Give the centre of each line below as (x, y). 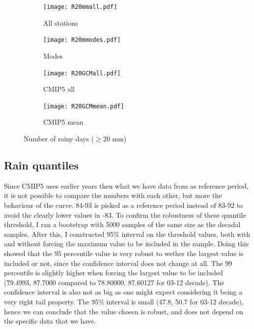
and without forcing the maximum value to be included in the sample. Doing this (127, 244)
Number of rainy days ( (59, 138)
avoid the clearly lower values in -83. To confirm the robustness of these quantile (125, 214)
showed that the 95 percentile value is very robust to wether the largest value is (124, 253)
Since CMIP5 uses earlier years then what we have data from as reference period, (126, 185)
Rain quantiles (42, 165)
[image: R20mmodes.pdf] (82, 40)
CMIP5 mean (63, 122)
